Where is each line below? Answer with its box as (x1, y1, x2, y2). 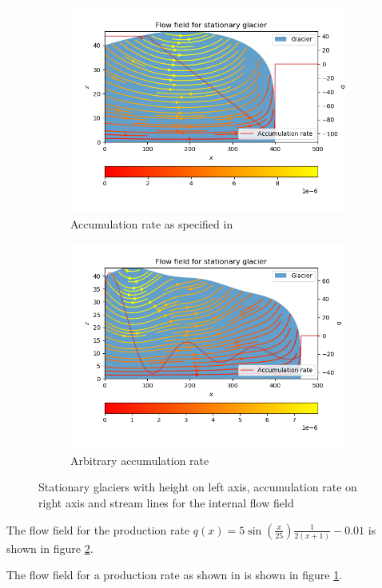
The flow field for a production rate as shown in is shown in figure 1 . (6, 566, 343, 583)
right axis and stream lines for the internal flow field (38, 494, 294, 511)
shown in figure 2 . (6, 539, 94, 556)
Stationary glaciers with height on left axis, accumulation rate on (38, 479, 357, 495)
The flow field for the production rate (6, 521, 190, 538)
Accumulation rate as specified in (70, 215, 233, 232)
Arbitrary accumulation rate (70, 451, 209, 468)
